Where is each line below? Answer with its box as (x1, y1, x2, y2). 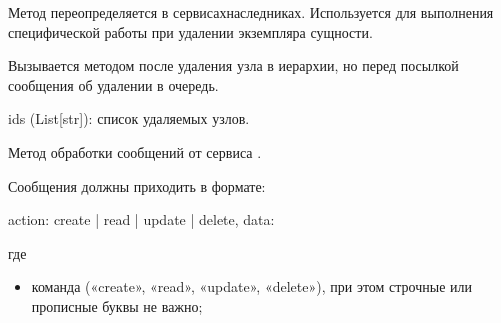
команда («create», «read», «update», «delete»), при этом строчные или (31, 276, 472, 297)
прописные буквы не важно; (31, 295, 203, 316)
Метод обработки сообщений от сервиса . (8, 141, 262, 162)
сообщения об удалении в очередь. (8, 74, 219, 95)
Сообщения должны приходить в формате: (8, 175, 266, 196)
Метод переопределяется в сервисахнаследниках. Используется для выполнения (8, 2, 494, 22)
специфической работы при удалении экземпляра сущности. (8, 21, 373, 42)
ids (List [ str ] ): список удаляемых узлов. (8, 108, 250, 129)
